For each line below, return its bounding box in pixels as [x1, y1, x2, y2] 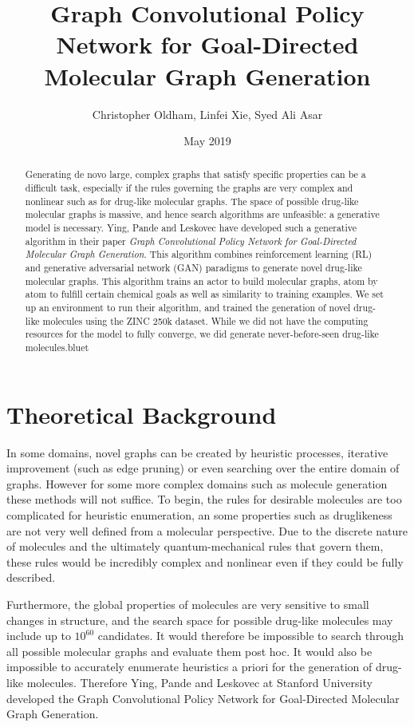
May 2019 [183, 132, 231, 149]
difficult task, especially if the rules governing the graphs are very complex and [25, 181, 353, 195]
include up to [6, 627, 71, 644]
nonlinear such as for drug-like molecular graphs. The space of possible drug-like [25, 194, 359, 207]
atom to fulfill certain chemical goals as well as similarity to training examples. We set [25, 287, 384, 301]
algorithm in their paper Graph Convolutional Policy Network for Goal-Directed [25, 234, 357, 247]
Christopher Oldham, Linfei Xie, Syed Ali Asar [92, 105, 323, 122]
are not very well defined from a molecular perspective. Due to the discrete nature [6, 522, 408, 539]
